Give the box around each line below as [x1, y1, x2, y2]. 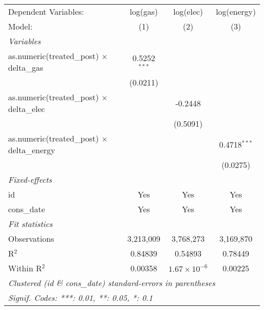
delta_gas [8, 62, 43, 73]
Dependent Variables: [8, 6, 84, 17]
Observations [8, 233, 54, 244]
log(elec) [173, 6, 203, 17]
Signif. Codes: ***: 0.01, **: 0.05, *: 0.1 [8, 292, 153, 303]
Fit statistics [8, 218, 53, 230]
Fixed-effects [8, 174, 52, 185]
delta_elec [8, 103, 45, 115]
